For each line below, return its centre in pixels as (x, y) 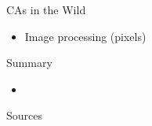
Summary (29, 63)
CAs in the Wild (46, 9)
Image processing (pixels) (85, 36)
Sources (25, 115)
